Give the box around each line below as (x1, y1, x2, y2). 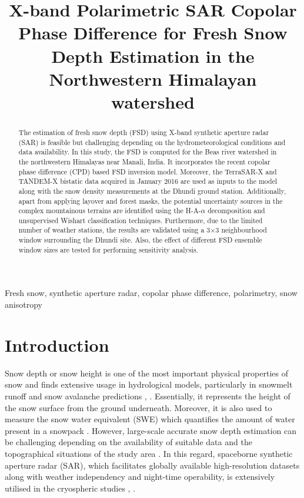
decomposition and (208, 206, 265, 216)
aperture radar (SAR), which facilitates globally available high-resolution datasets (5, 459, 300, 471)
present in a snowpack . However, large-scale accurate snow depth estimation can (5, 424, 296, 436)
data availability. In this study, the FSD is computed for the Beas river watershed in (18, 147, 277, 157)
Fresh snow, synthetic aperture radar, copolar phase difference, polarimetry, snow (5, 287, 298, 299)
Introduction (5, 332, 109, 356)
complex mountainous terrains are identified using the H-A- (18, 206, 201, 216)
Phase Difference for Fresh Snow (18, 21, 288, 45)
